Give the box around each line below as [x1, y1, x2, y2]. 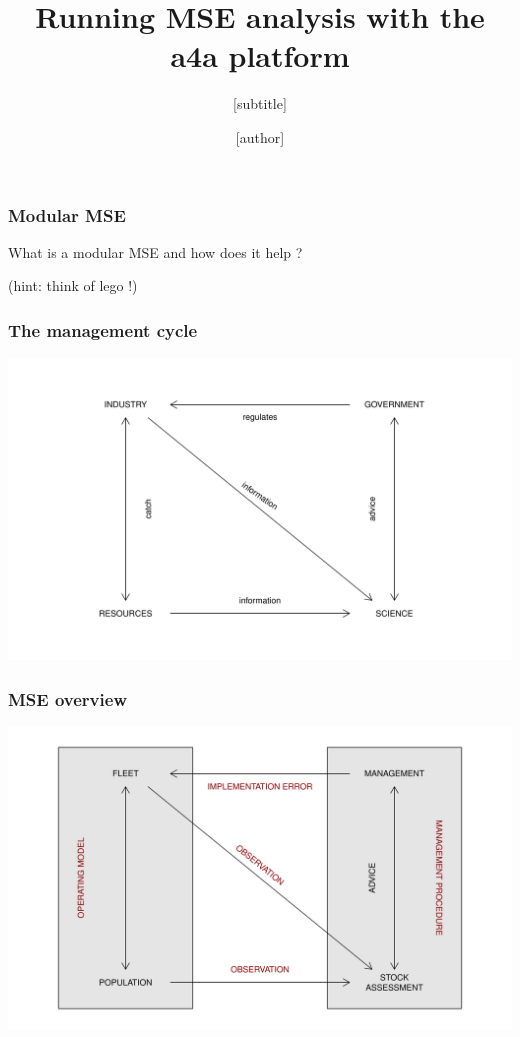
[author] [235, 126, 285, 147]
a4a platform [170, 35, 350, 76]
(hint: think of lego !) [8, 275, 138, 296]
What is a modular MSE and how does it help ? [8, 241, 303, 262]
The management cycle [8, 317, 198, 342]
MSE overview [8, 686, 127, 711]
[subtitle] [233, 93, 287, 114]
